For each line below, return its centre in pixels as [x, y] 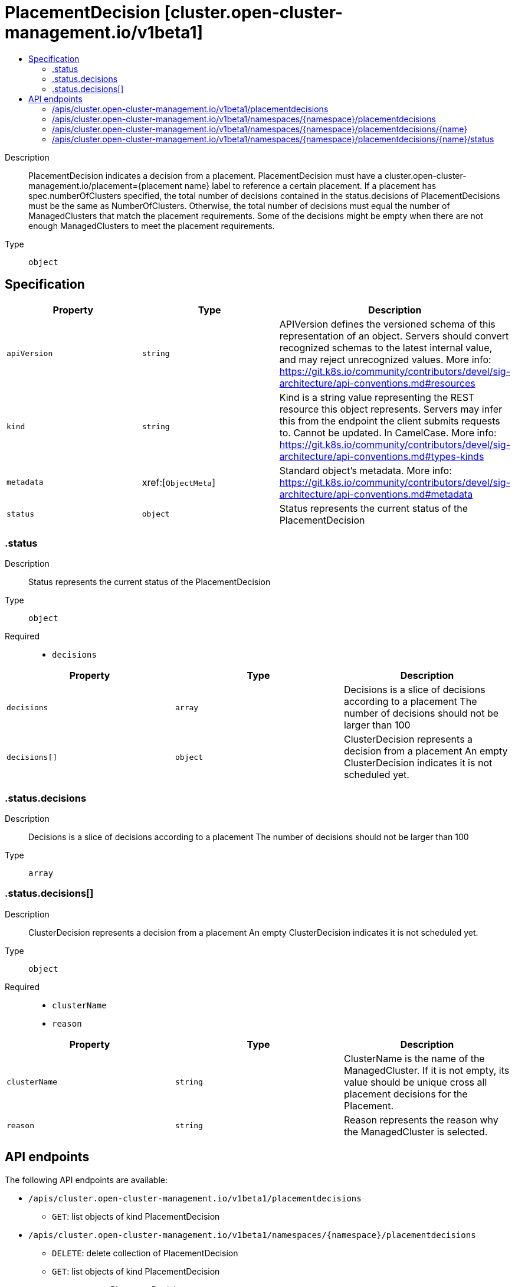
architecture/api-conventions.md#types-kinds [382, 456]
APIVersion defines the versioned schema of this [387, 324]
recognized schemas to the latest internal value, [386, 347]
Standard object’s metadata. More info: [365, 470]
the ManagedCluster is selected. [416, 1131]
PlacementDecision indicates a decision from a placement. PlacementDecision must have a [205, 175]
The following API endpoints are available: [86, 1180]
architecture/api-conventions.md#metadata [376, 494]
